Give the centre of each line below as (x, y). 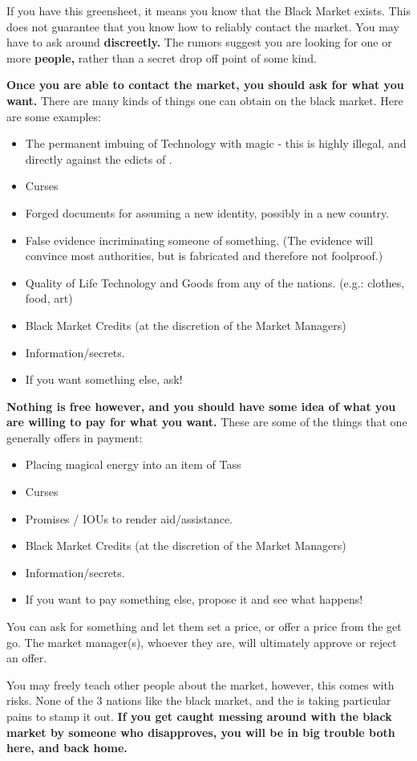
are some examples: (54, 116)
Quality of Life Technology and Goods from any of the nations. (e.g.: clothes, (215, 282)
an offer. (27, 658)
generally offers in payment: (75, 437)
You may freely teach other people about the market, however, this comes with (200, 684)
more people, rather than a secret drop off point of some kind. (162, 57)
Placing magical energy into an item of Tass (133, 464)
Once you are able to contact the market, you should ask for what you (205, 85)
